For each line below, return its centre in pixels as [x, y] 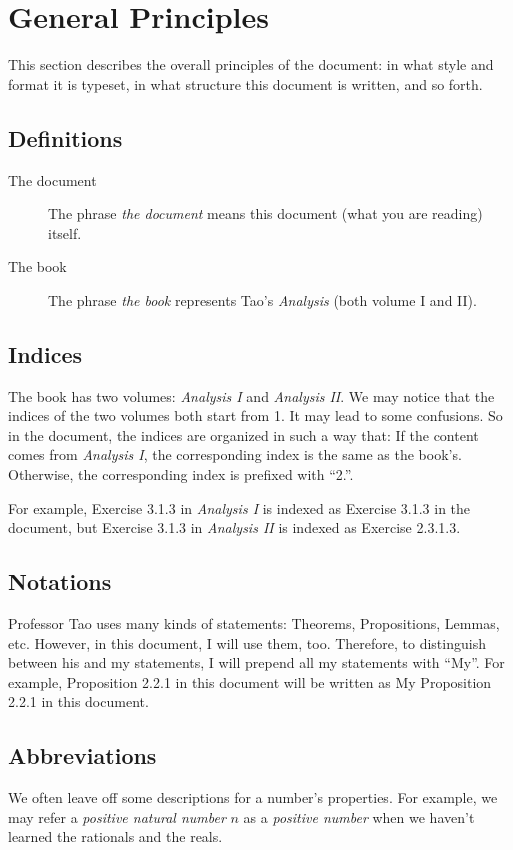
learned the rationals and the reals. [115, 836]
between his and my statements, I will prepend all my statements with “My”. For [256, 662]
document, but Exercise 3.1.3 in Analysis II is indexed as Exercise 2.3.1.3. [234, 527]
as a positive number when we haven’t [359, 816]
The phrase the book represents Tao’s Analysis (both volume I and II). [262, 299]
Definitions [65, 137]
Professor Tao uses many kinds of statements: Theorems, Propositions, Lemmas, [254, 623]
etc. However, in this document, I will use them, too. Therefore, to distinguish [247, 642]
